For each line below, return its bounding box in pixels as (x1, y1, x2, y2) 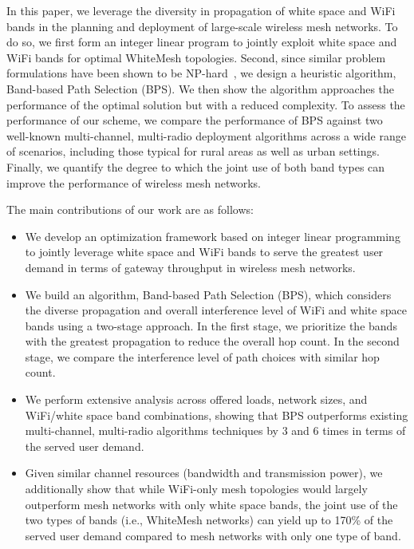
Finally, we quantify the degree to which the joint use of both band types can (6, 158, 385, 175)
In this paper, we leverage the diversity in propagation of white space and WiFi (6, 2, 396, 18)
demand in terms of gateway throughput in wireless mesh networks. (25, 259, 356, 275)
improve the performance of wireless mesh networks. (6, 174, 261, 191)
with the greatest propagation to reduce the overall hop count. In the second (25, 333, 400, 350)
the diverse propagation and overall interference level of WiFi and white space (25, 302, 407, 318)
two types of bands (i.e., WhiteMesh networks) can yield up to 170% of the (25, 511, 393, 528)
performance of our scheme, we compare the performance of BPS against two (6, 112, 383, 128)
